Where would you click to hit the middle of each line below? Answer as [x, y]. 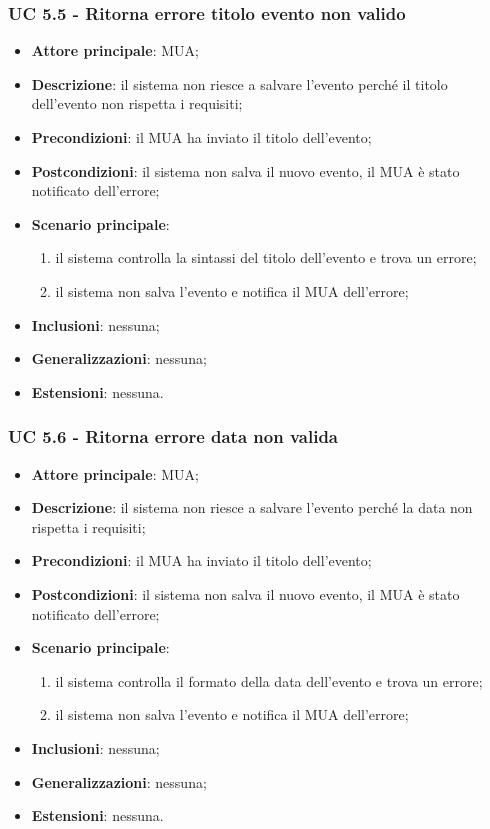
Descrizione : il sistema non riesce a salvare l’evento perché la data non [252, 507]
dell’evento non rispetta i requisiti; [137, 103]
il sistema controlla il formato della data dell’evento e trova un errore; [269, 680]
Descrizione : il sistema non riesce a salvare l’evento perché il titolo [239, 83]
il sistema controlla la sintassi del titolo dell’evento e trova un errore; [266, 257]
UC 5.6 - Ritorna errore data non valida [173, 436]
